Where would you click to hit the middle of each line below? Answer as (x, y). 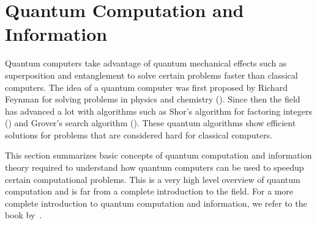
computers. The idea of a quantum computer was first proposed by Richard (146, 87)
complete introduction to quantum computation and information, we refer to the (156, 203)
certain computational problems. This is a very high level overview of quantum (153, 179)
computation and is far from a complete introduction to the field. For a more (149, 191)
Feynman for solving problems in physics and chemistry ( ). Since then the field (153, 99)
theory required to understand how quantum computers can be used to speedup (155, 167)
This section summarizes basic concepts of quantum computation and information (158, 155)
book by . (24, 215)
